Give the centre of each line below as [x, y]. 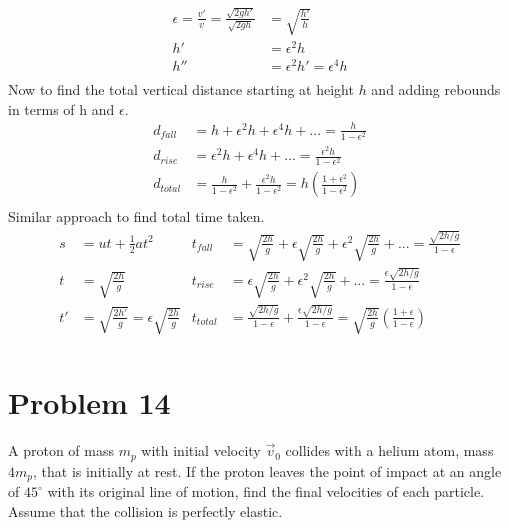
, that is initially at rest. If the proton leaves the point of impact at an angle [267, 470]
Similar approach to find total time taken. [136, 216]
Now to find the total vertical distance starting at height [181, 89]
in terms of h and [61, 108]
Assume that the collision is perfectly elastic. [145, 510]
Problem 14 [89, 402]
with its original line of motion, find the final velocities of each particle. [266, 491]
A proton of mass [61, 450]
